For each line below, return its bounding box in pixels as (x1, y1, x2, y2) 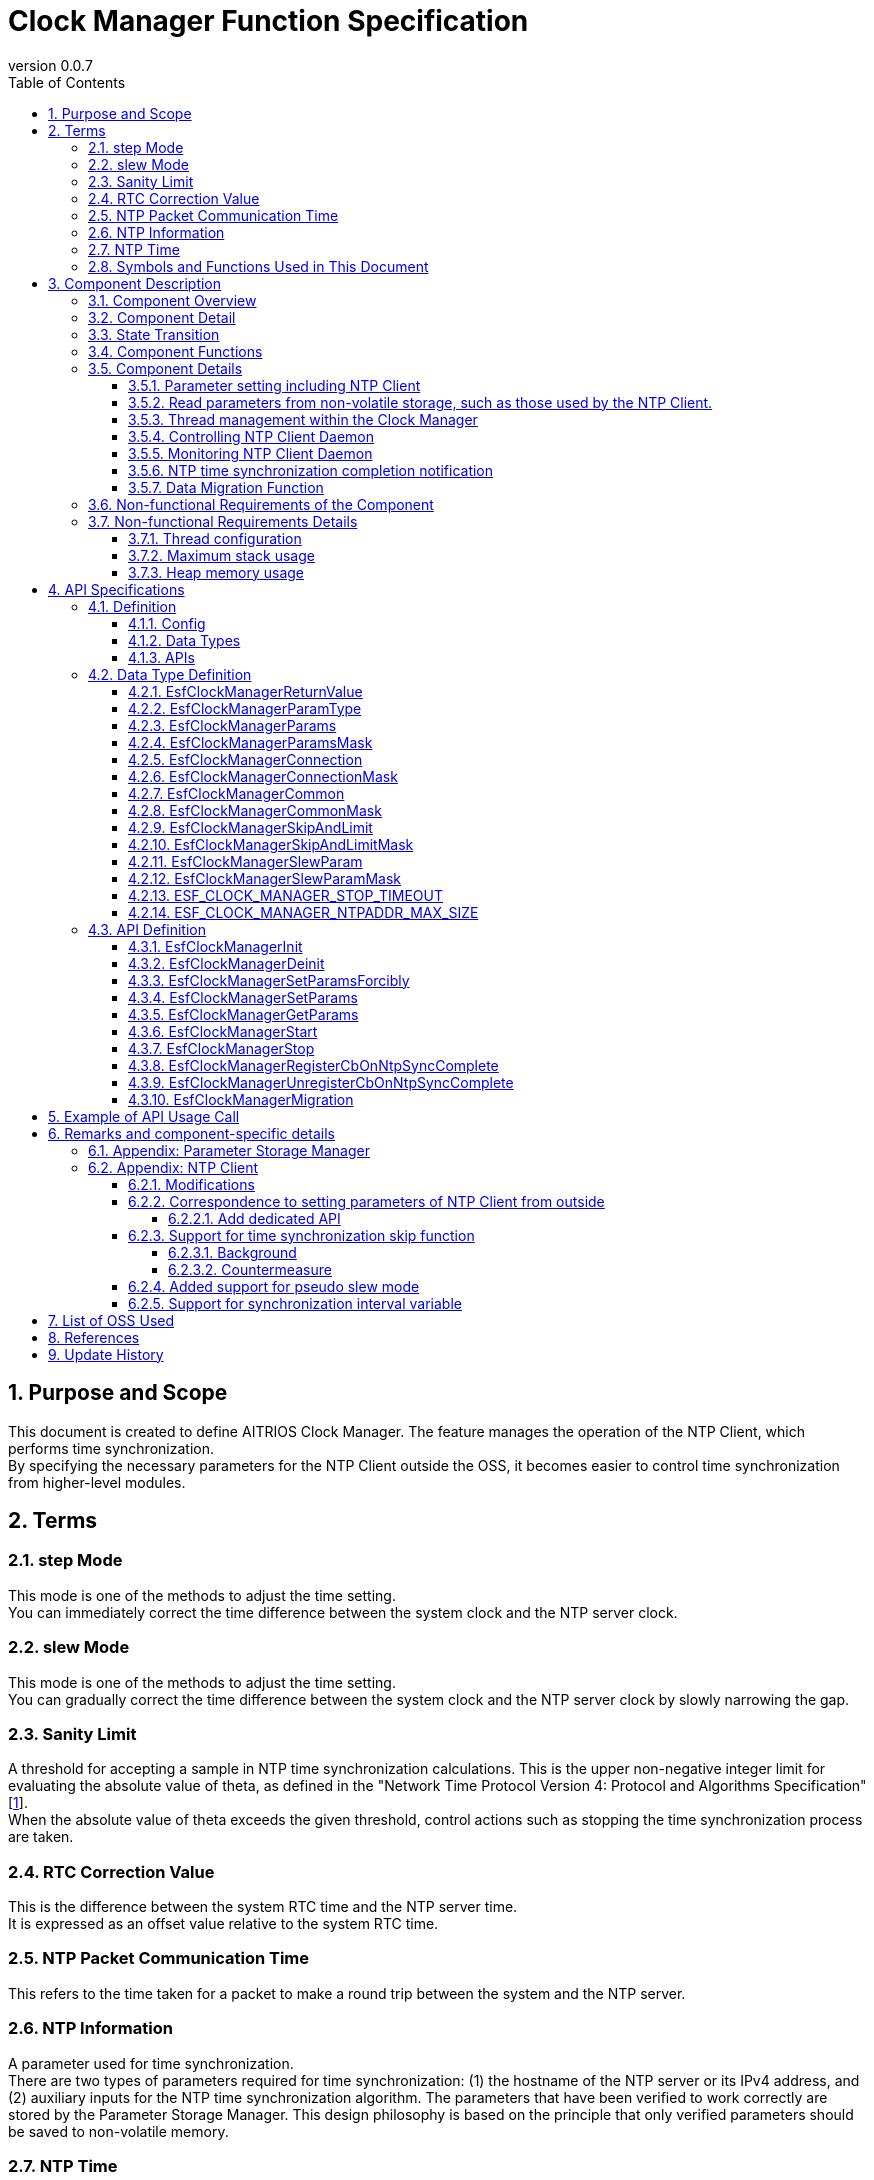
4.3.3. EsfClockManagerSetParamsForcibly (128, 971, 410, 989)
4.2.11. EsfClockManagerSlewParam (128, 852, 363, 870)
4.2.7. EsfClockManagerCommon (128, 784, 345, 802)
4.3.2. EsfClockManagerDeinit (128, 954, 325, 972)
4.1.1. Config (128, 614, 206, 632)
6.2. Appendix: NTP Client (88, 1158, 259, 1176)
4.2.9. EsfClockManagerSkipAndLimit (128, 818, 373, 836)
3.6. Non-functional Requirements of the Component (88, 495, 434, 513)
